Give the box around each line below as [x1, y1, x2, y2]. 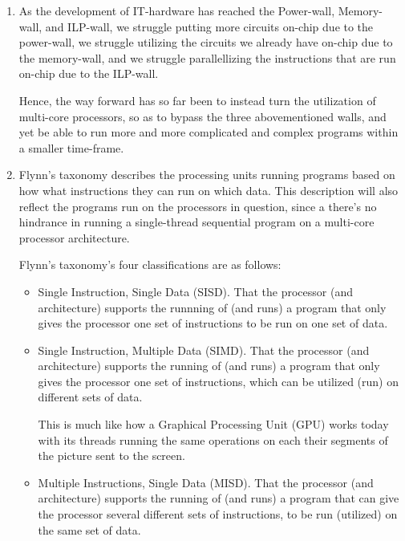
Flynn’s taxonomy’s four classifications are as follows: [18, 256, 281, 273]
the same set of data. [38, 521, 141, 538]
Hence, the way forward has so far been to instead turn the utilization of [18, 92, 376, 108]
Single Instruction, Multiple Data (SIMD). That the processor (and [38, 341, 370, 358]
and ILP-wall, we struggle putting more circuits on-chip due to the [45, 18, 374, 35]
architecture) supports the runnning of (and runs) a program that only [38, 299, 387, 315]
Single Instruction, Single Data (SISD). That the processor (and [38, 283, 353, 299]
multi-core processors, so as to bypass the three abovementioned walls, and [18, 108, 387, 124]
